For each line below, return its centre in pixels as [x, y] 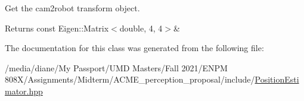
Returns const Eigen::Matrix [57, 28]
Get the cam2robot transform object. [72, 8]
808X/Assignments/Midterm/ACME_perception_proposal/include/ [130, 79]
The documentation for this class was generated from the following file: [134, 48]
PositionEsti [277, 79]
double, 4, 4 [141, 28]
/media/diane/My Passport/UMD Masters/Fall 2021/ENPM [116, 67]
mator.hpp [24, 91]
